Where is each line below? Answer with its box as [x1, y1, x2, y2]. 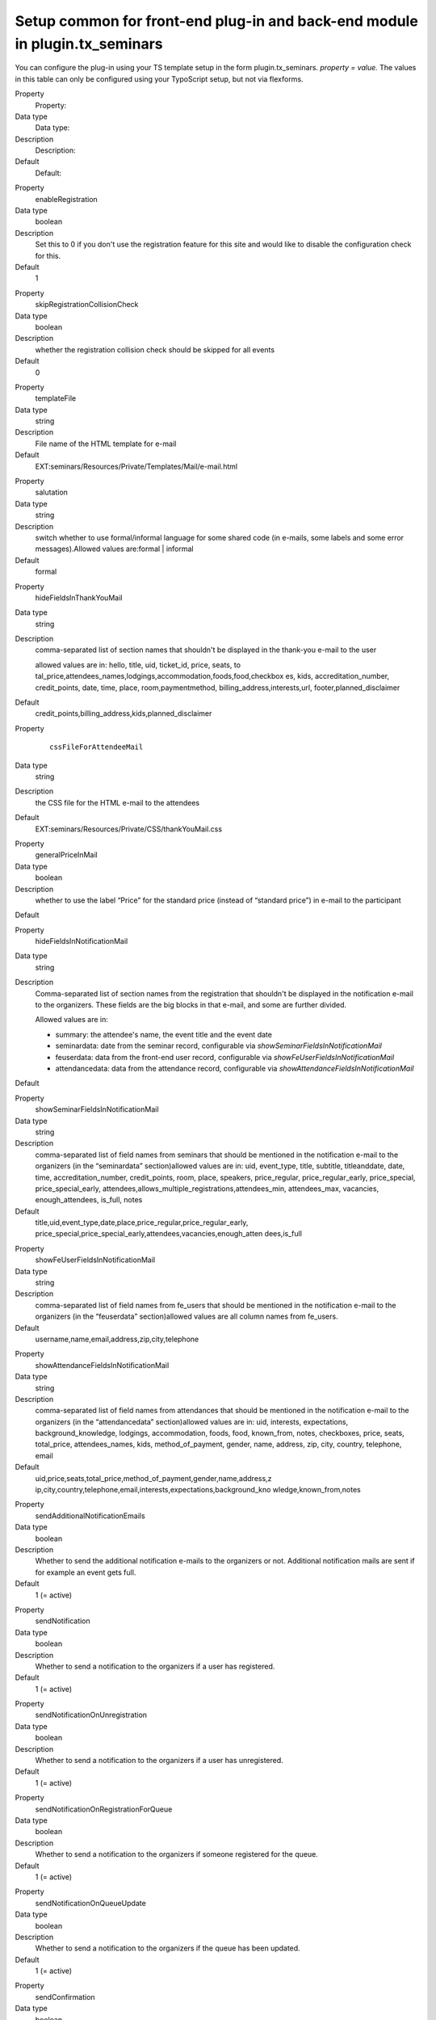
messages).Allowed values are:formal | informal [35, 544, 194, 553]
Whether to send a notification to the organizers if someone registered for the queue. [35, 1850, 318, 1859]
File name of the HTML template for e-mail [35, 439, 177, 448]
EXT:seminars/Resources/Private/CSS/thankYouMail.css [35, 824, 222, 834]
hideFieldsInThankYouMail [35, 592, 123, 602]
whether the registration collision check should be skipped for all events [35, 344, 275, 355]
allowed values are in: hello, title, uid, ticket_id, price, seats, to [35, 659, 241, 670]
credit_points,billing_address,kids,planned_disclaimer [35, 709, 212, 718]
